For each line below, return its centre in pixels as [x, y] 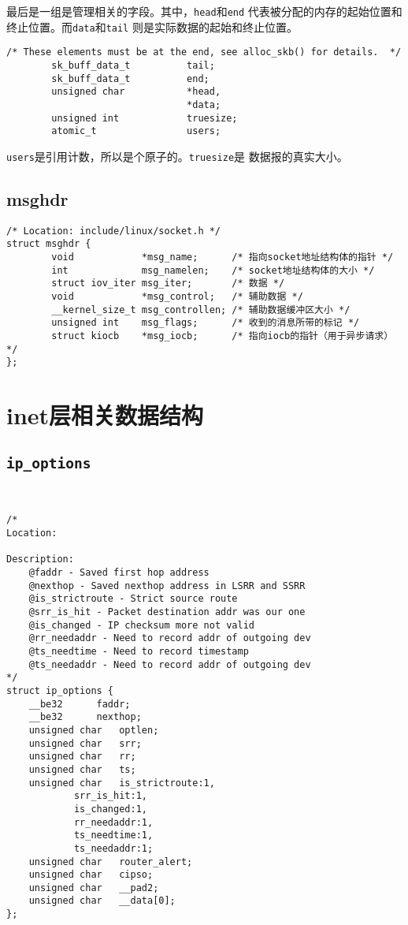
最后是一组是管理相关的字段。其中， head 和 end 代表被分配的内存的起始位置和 [204, 11]
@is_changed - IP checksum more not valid [141, 625]
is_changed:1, [110, 809]
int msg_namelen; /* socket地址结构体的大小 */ [213, 270]
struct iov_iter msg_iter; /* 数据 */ [168, 283]
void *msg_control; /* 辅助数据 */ [177, 297]
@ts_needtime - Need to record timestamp [139, 652]
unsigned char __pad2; [94, 888]
